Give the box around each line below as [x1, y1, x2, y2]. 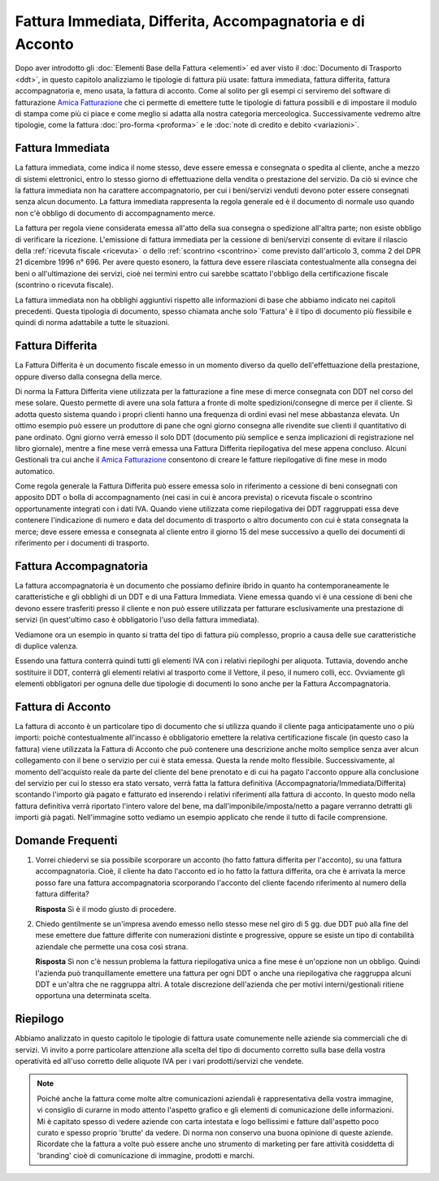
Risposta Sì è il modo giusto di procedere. [35, 904, 176, 914]
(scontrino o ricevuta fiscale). [15, 280, 114, 290]
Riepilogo [15, 1012, 64, 1026]
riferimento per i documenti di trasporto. [15, 538, 150, 548]
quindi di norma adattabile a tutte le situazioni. [15, 318, 170, 328]
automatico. [15, 466, 55, 475]
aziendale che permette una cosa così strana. [35, 941, 189, 951]
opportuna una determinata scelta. [35, 991, 152, 1001]
